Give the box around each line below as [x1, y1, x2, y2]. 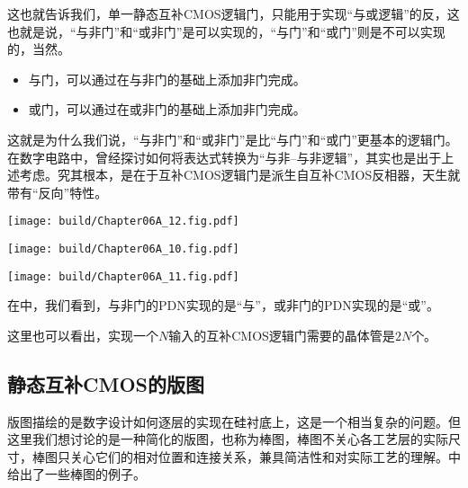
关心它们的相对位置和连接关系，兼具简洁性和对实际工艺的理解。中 [69, 447, 461, 466]
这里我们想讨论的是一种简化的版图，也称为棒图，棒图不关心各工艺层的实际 [7, 430, 448, 448]
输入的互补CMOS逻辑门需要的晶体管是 [168, 325, 395, 344]
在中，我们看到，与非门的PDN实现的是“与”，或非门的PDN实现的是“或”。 [7, 296, 439, 315]
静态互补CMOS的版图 [7, 369, 204, 397]
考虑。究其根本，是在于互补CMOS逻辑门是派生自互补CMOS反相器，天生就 [19, 165, 461, 184]
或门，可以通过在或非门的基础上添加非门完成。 [28, 100, 306, 119]
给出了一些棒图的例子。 [7, 465, 146, 484]
